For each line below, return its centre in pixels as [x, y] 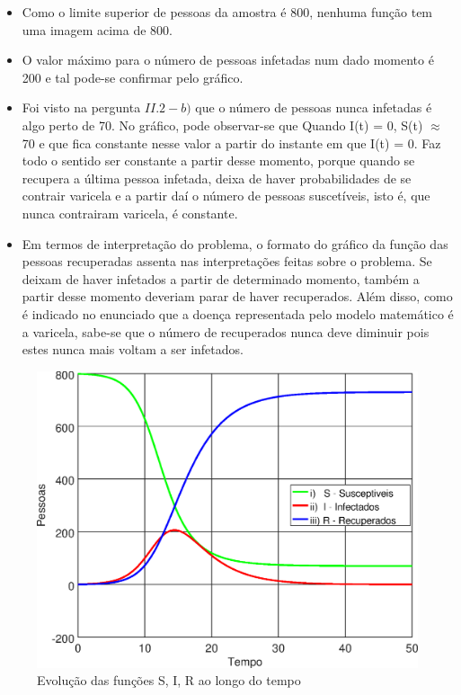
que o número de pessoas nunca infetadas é [314, 107]
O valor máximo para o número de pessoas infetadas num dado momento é [228, 60]
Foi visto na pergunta [81, 107]
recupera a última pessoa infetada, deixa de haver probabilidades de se [217, 178]
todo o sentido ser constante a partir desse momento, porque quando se [218, 160]
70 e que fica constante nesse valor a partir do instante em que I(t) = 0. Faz [231, 143]
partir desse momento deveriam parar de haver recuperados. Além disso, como [237, 296]
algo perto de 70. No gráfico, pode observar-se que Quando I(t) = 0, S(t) [222, 125]
